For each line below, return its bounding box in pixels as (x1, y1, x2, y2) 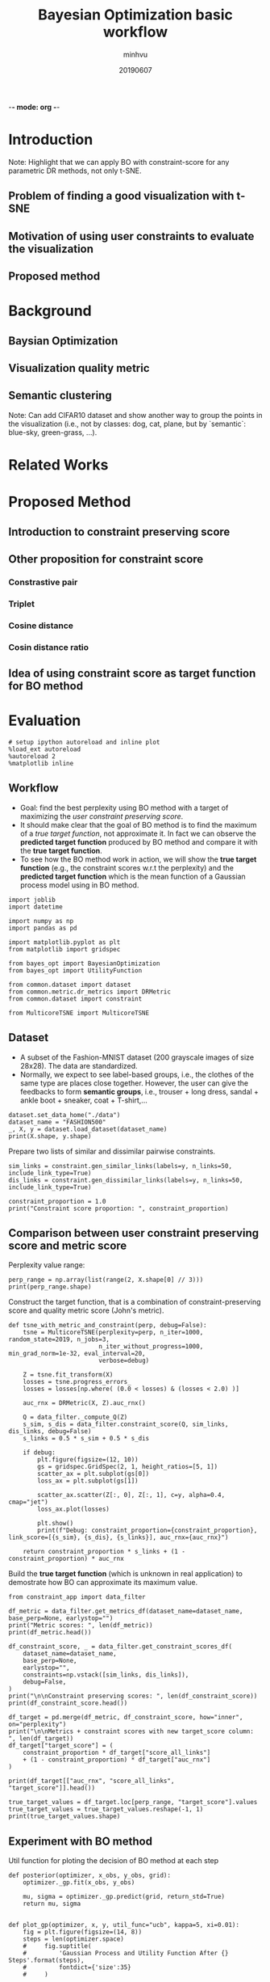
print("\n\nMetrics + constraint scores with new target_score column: (8, 1727, 254, 1735)
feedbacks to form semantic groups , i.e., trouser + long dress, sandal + (19, 1086, 260, 1096)
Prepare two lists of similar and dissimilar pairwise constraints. (8, 1146, 216, 1156)
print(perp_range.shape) (8, 1283, 92, 1291)
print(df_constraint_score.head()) (8, 1699, 128, 1707)
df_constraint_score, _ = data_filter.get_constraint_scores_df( (8, 1643, 232, 1651)
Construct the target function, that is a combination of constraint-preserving (8, 1297, 261, 1307)
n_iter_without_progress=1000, (98, 1343, 204, 1351)
